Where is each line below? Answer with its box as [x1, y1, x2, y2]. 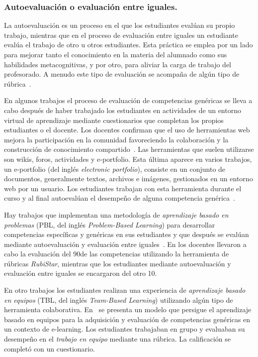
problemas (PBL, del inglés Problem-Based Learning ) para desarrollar [4, 219, 215, 230]
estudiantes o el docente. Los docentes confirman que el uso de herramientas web [4, 124, 250, 135]
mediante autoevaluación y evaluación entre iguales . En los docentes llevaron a [4, 238, 247, 249]
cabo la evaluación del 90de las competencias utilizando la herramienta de [4, 248, 229, 259]
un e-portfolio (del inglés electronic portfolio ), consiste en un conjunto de [4, 163, 226, 174]
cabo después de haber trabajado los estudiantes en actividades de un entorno [4, 105, 241, 115]
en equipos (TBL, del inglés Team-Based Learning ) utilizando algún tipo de [4, 294, 233, 305]
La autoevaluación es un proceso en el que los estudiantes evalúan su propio [4, 20, 235, 30]
